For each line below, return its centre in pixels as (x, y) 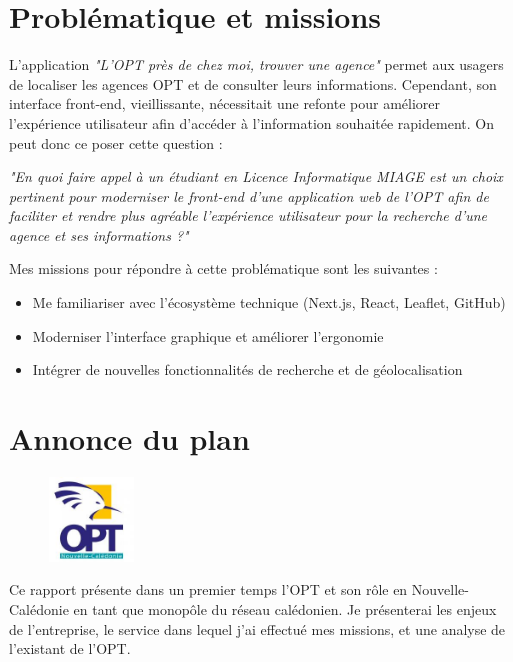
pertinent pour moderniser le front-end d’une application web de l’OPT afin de (249, 195)
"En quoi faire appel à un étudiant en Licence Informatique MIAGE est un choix (256, 176)
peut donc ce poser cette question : (116, 142)
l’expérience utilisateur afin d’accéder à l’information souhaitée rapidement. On (251, 122)
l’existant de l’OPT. (70, 648)
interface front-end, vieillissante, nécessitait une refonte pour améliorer (225, 103)
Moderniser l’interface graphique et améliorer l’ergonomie (208, 335)
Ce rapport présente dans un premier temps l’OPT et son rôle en (208, 589)
